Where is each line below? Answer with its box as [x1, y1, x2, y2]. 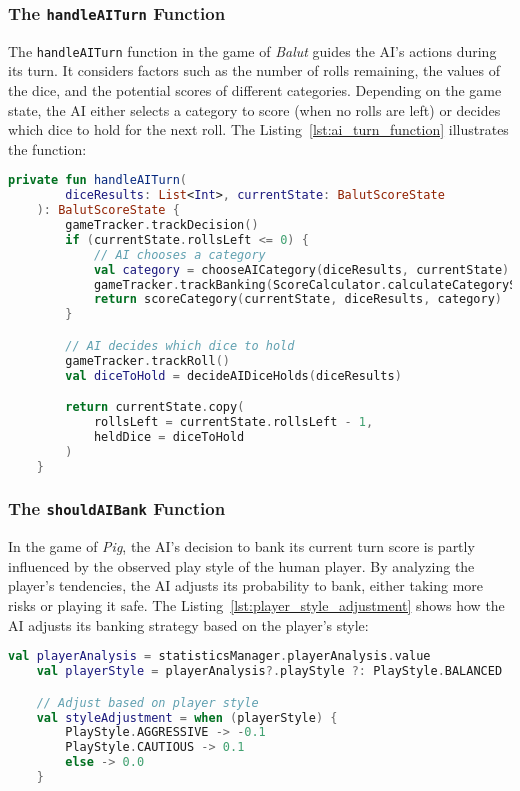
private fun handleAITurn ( [8, 173, 188, 188]
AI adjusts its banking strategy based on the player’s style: [8, 614, 369, 635]
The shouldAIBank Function [8, 496, 226, 521]
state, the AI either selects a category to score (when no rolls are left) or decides [8, 99, 501, 120]
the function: [8, 138, 87, 159]
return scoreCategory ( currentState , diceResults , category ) [93, 292, 503, 307]
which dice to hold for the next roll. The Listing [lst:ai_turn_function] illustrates [8, 119, 509, 140]
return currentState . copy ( [65, 400, 245, 415]
